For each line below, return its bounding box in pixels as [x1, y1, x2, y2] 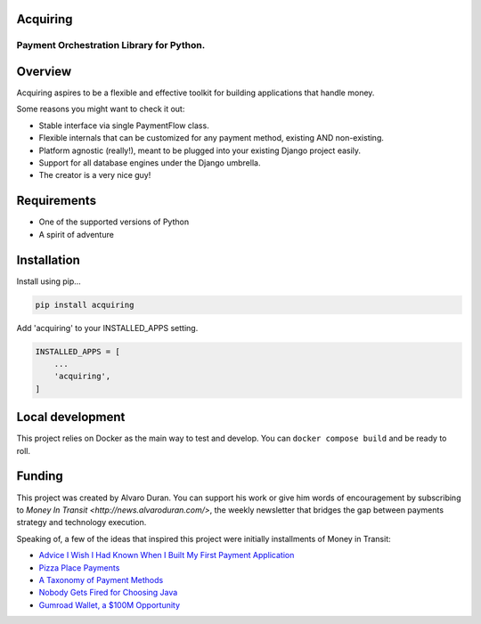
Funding [16, 468, 64, 484]
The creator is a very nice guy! [38, 170, 151, 181]
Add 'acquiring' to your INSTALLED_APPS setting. [16, 322, 199, 333]
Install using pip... [16, 276, 82, 287]
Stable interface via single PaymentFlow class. [38, 120, 209, 131]
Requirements [16, 193, 97, 208]
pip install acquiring [35, 299, 135, 310]
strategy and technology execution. [16, 517, 147, 528]
